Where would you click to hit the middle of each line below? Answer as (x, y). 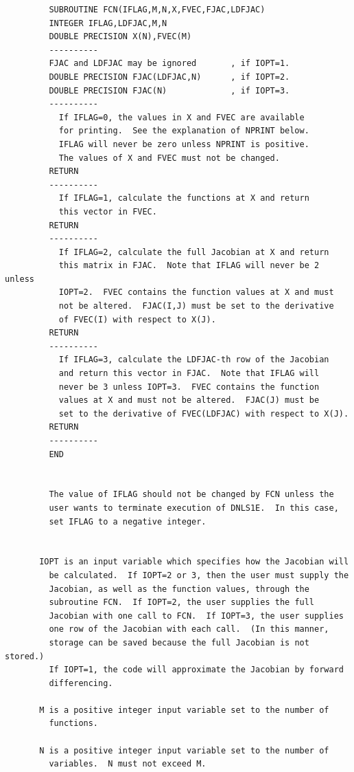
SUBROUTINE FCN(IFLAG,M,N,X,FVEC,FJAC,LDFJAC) (157, 10)
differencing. (81, 683)
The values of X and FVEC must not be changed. (169, 158)
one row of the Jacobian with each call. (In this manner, (189, 629)
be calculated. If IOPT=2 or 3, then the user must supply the (199, 575)
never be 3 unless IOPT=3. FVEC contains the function (189, 387)
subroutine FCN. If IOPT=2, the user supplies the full (182, 603)
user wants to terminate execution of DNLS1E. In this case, (194, 508)
